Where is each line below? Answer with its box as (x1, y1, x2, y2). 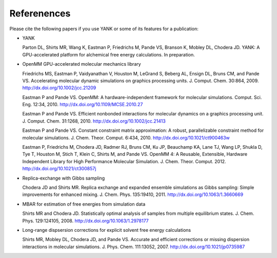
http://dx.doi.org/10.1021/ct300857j (22, 166, 96, 172)
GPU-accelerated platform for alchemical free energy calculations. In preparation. (22, 51, 195, 57)
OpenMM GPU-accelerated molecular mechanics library (22, 61, 141, 67)
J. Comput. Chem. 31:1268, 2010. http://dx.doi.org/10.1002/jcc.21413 (22, 118, 166, 124)
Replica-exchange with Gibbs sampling (22, 175, 105, 181)
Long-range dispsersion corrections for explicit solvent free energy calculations (22, 227, 191, 233)
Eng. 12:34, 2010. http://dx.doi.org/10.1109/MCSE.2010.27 (22, 102, 143, 108)
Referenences (9, 8, 71, 19)
